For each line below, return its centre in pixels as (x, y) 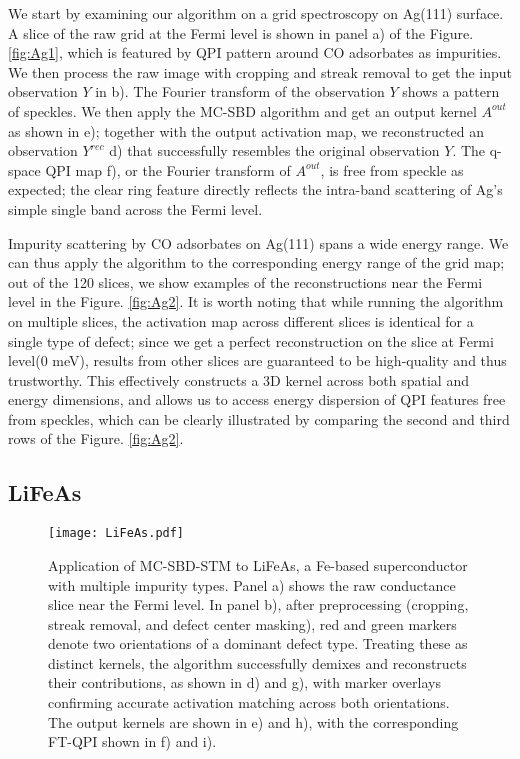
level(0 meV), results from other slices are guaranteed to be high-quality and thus (257, 360)
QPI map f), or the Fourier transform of (168, 169)
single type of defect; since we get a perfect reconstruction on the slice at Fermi (251, 340)
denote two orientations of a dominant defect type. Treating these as (258, 643)
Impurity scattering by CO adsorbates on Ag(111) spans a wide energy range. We (258, 242)
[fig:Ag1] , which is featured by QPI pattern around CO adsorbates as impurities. (255, 52)
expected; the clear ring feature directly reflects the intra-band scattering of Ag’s (255, 189)
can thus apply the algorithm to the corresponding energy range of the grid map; (256, 262)
